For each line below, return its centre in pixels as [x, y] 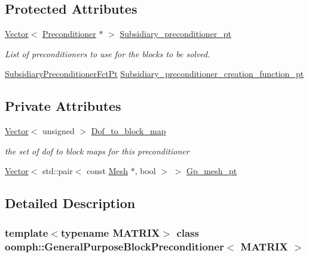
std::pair [58, 171]
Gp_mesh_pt [212, 171]
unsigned [59, 131]
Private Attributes [63, 106]
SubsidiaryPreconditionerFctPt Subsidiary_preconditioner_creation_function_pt [154, 74]
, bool [145, 171]
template [27, 232]
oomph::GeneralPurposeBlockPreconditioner [114, 246]
